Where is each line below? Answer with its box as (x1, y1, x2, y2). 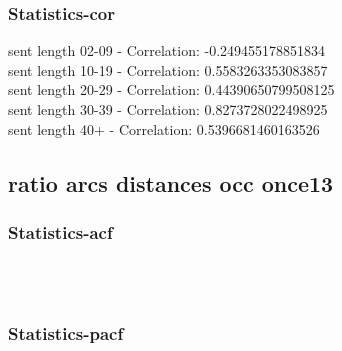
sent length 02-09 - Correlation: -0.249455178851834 (8, 40, 326, 61)
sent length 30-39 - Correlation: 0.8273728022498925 (8, 99, 328, 119)
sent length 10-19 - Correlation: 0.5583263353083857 (8, 59, 328, 80)
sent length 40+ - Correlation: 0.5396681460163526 (8, 118, 320, 139)
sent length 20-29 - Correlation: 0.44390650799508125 (8, 79, 335, 100)
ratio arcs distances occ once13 (8, 167, 334, 198)
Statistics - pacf (8, 321, 124, 346)
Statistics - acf (8, 219, 113, 244)
